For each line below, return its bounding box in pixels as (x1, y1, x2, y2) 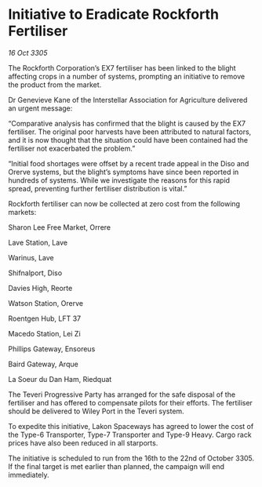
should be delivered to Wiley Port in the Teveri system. (8, 406, 184, 416)
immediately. (8, 470, 49, 479)
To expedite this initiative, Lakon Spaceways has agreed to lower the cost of (8, 421, 254, 431)
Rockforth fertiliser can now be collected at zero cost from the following (8, 198, 241, 209)
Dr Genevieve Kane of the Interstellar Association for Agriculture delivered (8, 95, 248, 104)
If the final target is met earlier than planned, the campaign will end (8, 461, 225, 471)
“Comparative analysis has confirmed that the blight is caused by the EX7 (8, 118, 246, 128)
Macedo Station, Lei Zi (8, 329, 81, 338)
